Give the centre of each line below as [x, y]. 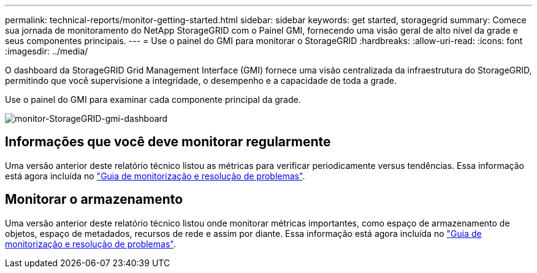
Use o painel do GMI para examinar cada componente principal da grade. [153, 99]
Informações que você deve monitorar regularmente [168, 142]
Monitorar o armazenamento [94, 200]
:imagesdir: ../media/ [47, 51]
